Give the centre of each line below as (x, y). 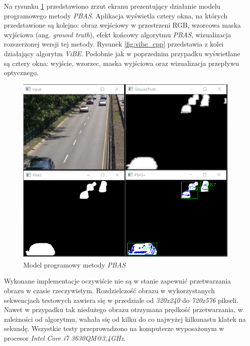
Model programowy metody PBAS (75, 264)
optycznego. (21, 72)
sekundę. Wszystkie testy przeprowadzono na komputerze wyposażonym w (114, 328)
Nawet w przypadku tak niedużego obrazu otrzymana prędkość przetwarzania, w (124, 309)
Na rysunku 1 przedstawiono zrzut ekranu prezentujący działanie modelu (112, 6)
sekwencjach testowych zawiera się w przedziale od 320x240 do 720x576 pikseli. (121, 300)
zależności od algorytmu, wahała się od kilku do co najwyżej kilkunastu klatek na (125, 319)
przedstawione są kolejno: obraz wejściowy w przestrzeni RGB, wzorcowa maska (123, 25)
